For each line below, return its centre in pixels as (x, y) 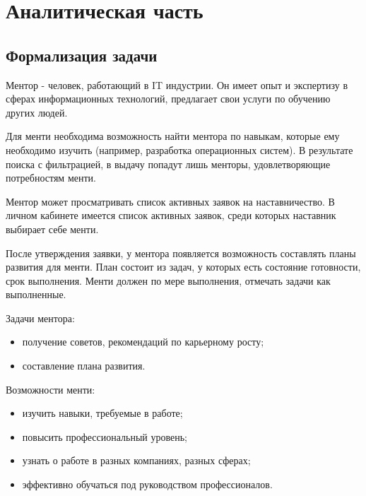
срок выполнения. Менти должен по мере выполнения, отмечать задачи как (168, 280)
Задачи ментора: (40, 318)
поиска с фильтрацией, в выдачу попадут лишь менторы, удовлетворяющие (168, 164)
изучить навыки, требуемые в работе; (102, 413)
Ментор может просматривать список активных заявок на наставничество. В (170, 201)
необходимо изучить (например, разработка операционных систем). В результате (179, 149)
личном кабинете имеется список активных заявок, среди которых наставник (171, 215)
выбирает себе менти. (52, 229)
